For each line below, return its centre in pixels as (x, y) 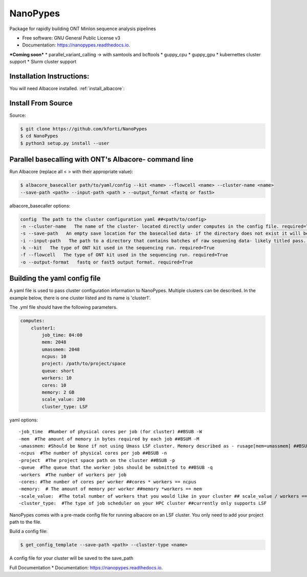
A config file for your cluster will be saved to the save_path (71, 558)
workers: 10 (57, 378)
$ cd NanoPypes (39, 136)
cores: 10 (54, 385)
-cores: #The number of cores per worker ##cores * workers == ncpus (108, 482)
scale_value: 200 (63, 400)
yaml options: (24, 420)
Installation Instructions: (49, 76)
